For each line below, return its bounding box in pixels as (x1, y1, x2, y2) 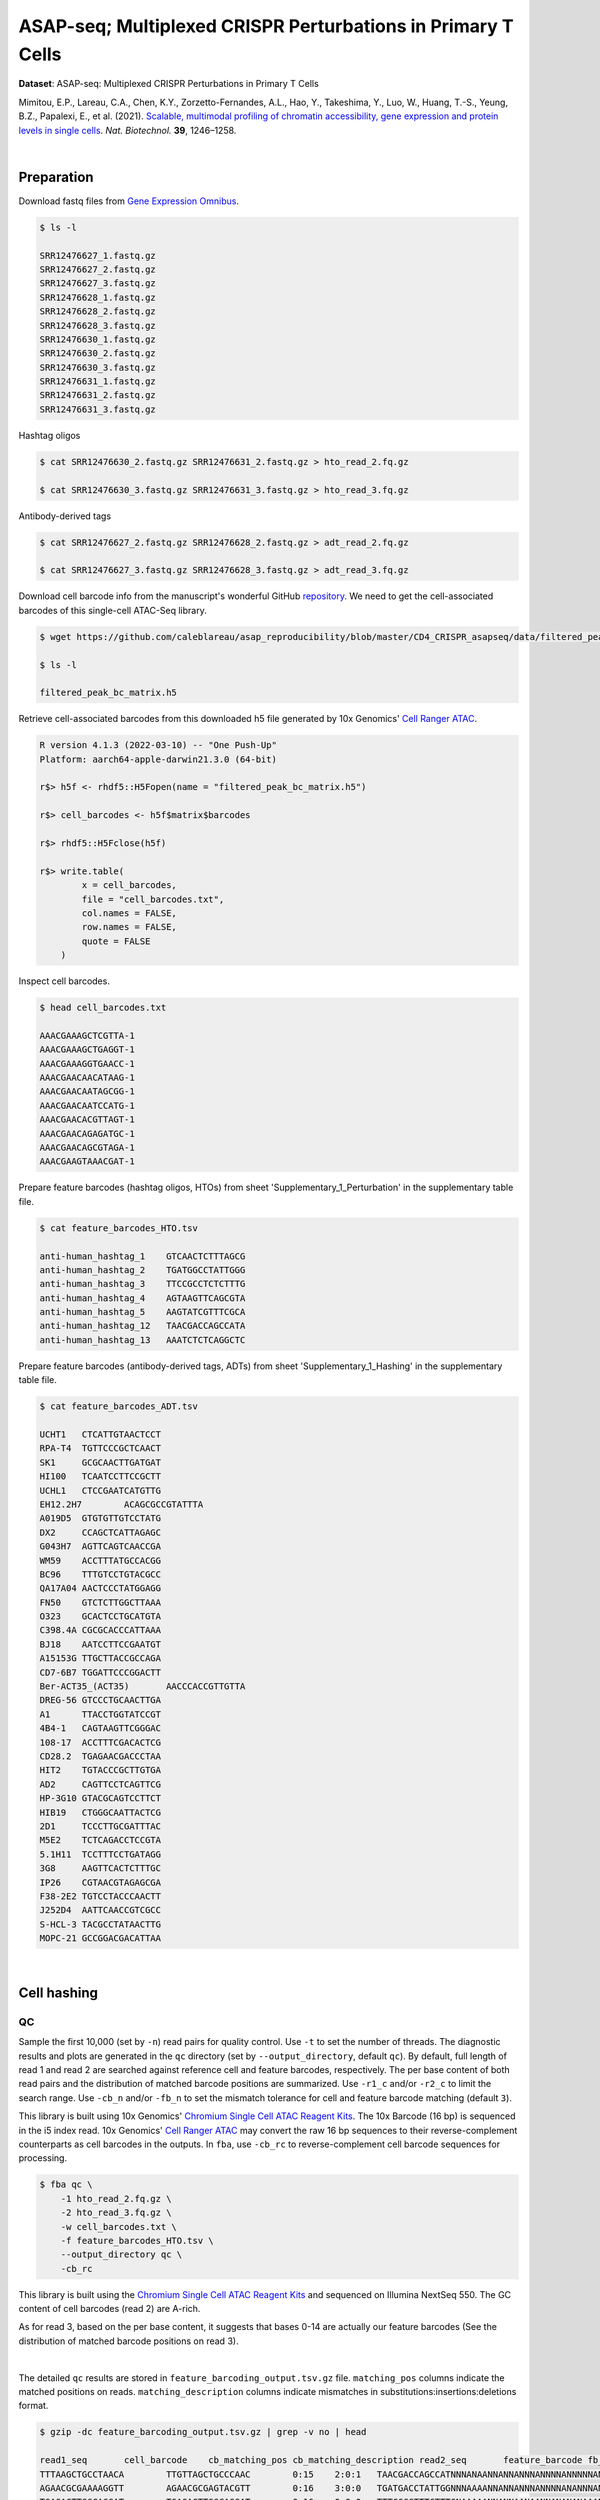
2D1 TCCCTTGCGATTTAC (39, 1820, 162, 1832)
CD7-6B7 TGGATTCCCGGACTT (39, 1666, 162, 1678)
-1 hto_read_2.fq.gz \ (60, 2193, 172, 2204)
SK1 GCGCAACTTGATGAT (39, 1456, 162, 1468)
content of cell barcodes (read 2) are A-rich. (18, 2303, 201, 2315)
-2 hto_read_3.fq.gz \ (60, 2207, 172, 2219)
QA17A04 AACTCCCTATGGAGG (39, 1583, 162, 1594)
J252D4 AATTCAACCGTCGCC (39, 1905, 162, 1916)
